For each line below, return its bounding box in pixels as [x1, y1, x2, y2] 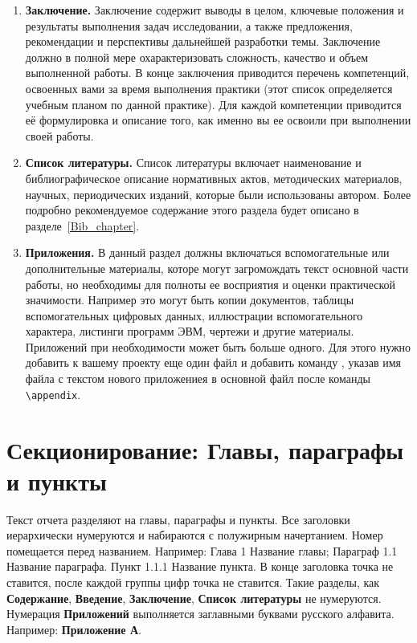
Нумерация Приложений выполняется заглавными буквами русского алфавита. [6, 605, 395, 622]
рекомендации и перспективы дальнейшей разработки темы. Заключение [25, 33, 381, 50]
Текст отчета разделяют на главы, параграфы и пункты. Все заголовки [6, 511, 350, 527]
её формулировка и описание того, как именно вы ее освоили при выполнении [25, 112, 411, 128]
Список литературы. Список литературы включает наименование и [25, 154, 362, 171]
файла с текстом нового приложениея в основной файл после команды [25, 370, 370, 387]
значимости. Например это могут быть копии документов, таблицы [25, 291, 354, 308]
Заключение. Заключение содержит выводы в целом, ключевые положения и [25, 2, 404, 18]
